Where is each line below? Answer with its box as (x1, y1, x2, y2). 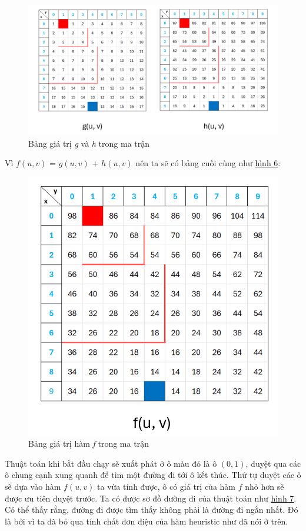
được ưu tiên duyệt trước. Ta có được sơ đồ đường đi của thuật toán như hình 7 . (5, 492, 297, 504)
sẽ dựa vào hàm (5, 480, 61, 493)
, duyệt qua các (245, 457, 301, 469)
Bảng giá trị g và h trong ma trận (28, 137, 150, 149)
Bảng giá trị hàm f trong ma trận (28, 437, 149, 450)
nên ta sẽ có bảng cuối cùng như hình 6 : (135, 157, 281, 169)
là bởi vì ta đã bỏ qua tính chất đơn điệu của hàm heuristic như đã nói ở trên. (5, 514, 288, 527)
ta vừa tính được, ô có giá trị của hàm (97, 480, 236, 493)
